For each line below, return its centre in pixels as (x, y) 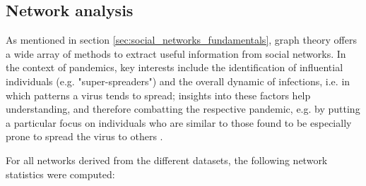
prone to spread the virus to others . (84, 136)
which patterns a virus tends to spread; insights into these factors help (158, 95)
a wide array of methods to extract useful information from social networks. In (176, 53)
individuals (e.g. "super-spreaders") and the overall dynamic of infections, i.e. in (178, 81)
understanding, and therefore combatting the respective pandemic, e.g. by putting (183, 109)
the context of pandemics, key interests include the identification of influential (175, 67)
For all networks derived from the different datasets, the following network (167, 160)
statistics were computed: (60, 174)
